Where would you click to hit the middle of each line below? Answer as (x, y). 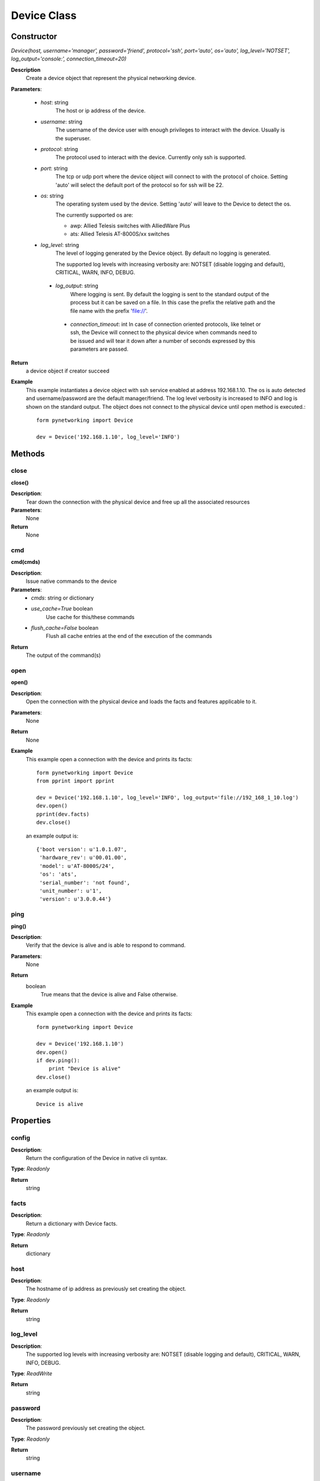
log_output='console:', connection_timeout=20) (69, 59)
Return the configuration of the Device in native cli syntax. (97, 1158)
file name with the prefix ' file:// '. (109, 310)
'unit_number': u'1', (71, 891)
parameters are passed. (99, 349)
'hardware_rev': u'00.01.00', (83, 858)
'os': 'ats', (58, 874)
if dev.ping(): (58, 1060)
